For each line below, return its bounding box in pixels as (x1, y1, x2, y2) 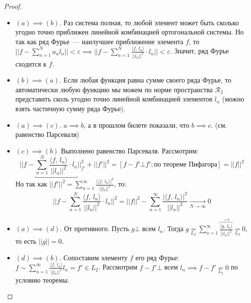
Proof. (4, 1, 22, 11)
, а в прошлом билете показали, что (84, 119, 189, 130)
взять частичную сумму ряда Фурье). (15, 103, 125, 113)
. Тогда (163, 223, 184, 234)
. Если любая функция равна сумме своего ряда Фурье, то (59, 75, 232, 85)
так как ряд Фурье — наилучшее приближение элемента (15, 36, 184, 46)
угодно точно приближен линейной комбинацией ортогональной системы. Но (15, 27, 244, 37)
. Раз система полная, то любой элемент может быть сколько (59, 17, 239, 27)
